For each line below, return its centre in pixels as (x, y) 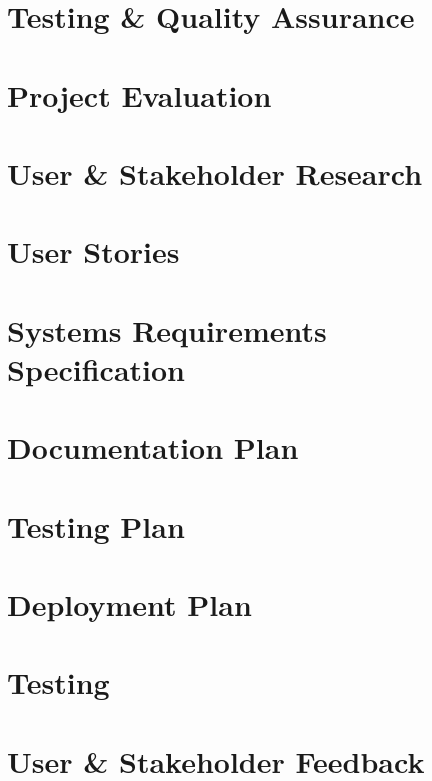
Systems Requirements (167, 329)
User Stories (93, 251)
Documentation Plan (153, 447)
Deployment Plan (129, 604)
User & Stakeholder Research (215, 172)
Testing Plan (96, 525)
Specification (96, 368)
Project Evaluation (139, 94)
